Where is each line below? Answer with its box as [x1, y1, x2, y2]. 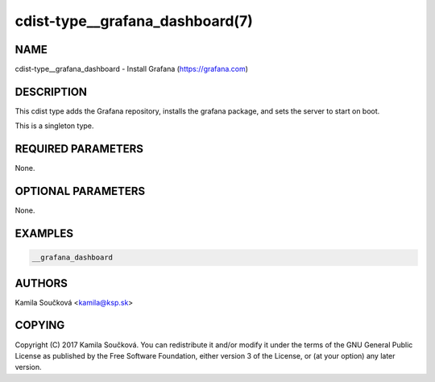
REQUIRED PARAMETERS [14, 142, 144, 156]
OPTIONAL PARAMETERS [14, 185, 146, 198]
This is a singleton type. [14, 121, 94, 131]
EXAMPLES [14, 226, 74, 240]
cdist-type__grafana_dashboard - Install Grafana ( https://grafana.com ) [14, 64, 249, 74]
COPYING [14, 318, 65, 332]
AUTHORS [14, 276, 68, 290]
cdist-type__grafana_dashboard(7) [14, 12, 253, 30]
